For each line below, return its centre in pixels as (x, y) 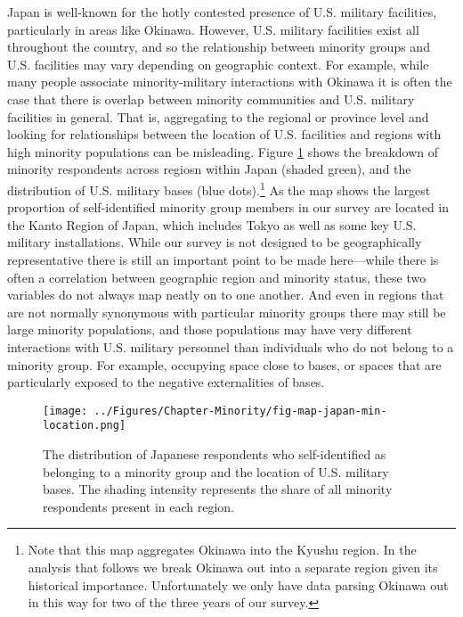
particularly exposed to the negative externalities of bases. (166, 382)
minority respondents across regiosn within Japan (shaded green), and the (209, 169)
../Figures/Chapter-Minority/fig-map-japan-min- (240, 411)
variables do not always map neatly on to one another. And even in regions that (226, 295)
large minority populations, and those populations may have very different (210, 329)
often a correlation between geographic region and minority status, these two (217, 277)
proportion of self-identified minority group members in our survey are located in (228, 207)
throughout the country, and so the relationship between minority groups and (219, 47)
